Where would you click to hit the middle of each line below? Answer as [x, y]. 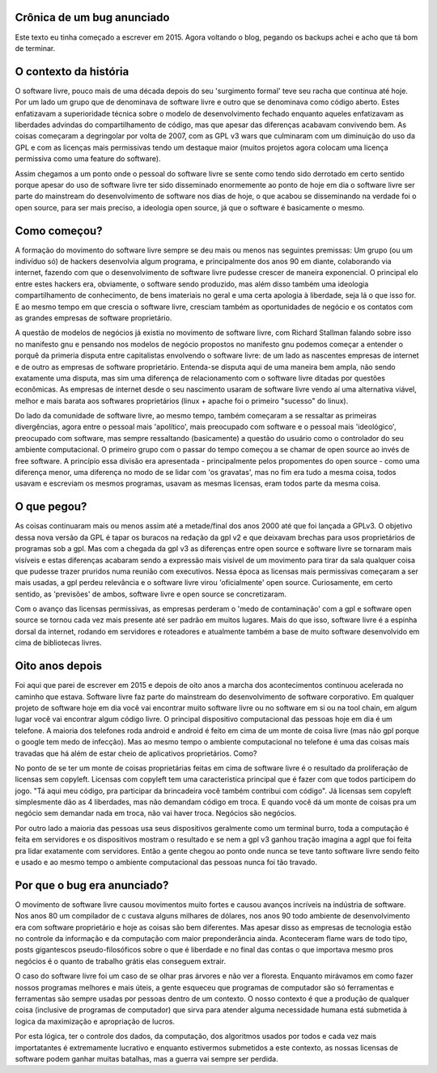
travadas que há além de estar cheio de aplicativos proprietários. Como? [136, 753]
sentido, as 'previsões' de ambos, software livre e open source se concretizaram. [151, 594]
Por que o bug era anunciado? [92, 885]
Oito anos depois [59, 666]
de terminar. [35, 48]
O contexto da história [72, 72]
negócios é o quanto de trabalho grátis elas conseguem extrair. [121, 961]
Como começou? [59, 231]
